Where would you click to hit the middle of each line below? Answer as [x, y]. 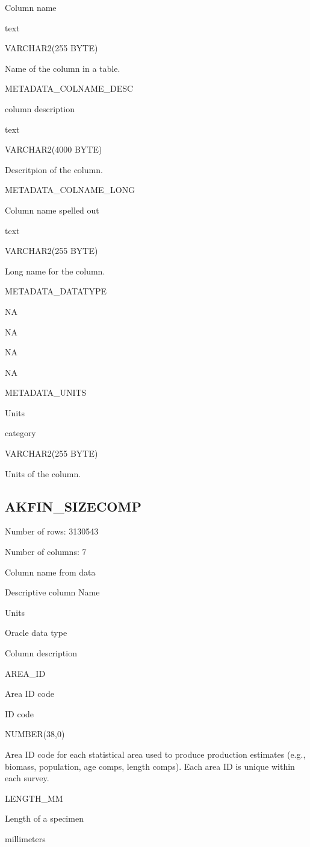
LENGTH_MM [34, 798]
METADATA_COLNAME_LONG [70, 190]
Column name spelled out [52, 210]
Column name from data [50, 572]
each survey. [27, 778]
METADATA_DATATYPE [56, 291]
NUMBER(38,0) [35, 734]
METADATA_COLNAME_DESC [69, 88]
